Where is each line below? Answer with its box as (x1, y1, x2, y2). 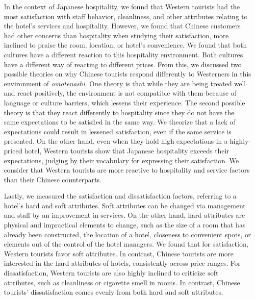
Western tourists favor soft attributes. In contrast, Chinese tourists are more (4, 248, 234, 258)
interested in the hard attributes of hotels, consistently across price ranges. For (4, 258, 241, 268)
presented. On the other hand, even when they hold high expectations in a (4, 136, 228, 146)
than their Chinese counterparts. (4, 174, 102, 184)
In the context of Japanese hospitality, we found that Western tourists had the (4, 1, 240, 11)
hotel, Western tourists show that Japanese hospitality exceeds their (25, 145, 229, 155)
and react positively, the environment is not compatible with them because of (4, 88, 236, 98)
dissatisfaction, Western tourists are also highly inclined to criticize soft (4, 268, 219, 278)
